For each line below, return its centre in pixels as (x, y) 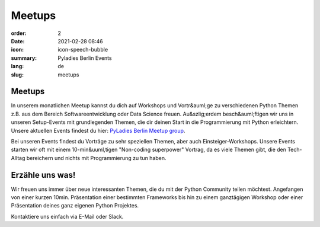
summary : (24, 58)
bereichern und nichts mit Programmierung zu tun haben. (96, 158)
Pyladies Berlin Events (85, 58)
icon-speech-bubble (83, 50)
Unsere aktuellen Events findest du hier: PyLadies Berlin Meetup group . (98, 130)
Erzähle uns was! (43, 175)
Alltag (18, 158)
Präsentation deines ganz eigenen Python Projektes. (75, 206)
